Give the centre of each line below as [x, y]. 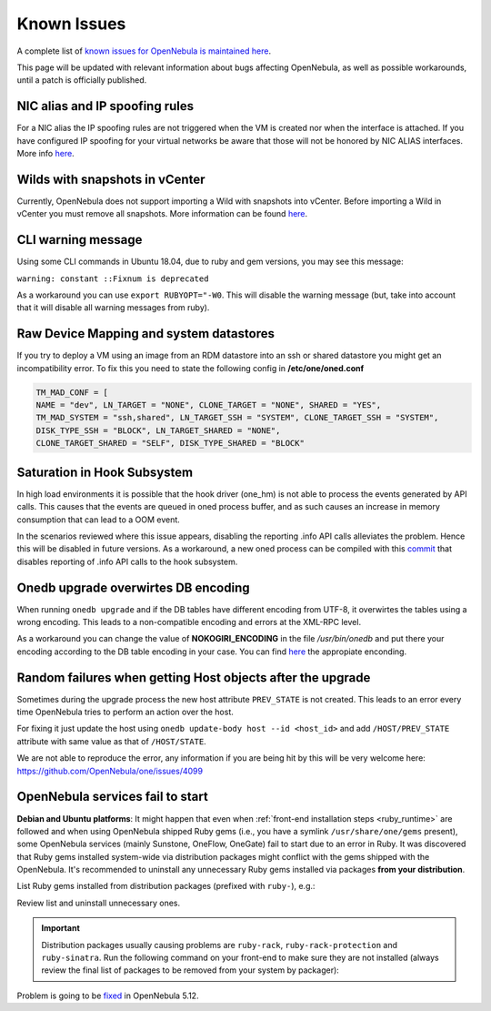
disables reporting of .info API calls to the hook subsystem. [127, 561]
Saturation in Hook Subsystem [105, 472]
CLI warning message [80, 240]
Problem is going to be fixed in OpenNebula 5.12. [108, 996]
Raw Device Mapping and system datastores [145, 334]
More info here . [45, 154]
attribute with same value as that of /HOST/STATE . [111, 741]
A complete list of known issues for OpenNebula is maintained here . [144, 51]
